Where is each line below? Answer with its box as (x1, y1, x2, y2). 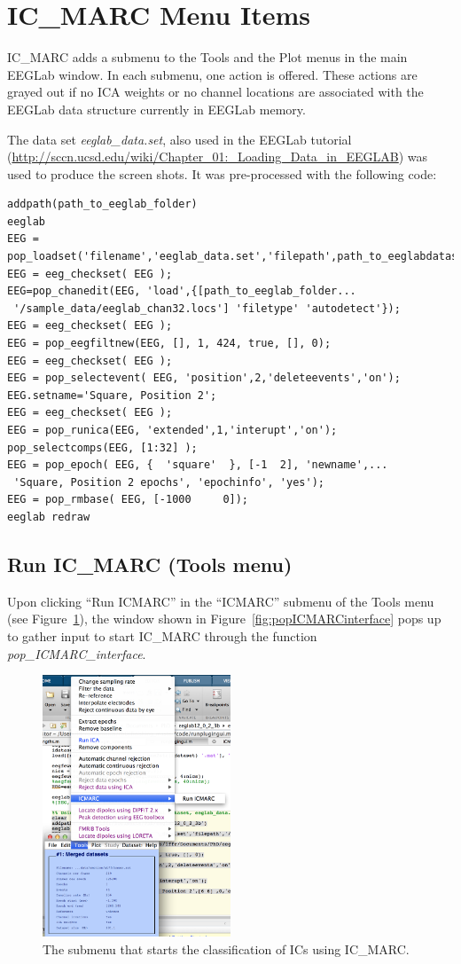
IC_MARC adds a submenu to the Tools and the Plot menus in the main (7, 48, 408, 67)
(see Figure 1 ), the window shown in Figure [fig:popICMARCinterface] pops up (7, 609, 441, 628)
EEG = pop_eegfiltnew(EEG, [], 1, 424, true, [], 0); (7, 337, 332, 350)
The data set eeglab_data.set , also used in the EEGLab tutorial (7, 129, 352, 148)
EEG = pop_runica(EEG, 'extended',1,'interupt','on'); (7, 424, 338, 436)
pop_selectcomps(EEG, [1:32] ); (7, 441, 198, 454)
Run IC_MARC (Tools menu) (7, 550, 293, 577)
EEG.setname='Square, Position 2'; (7, 388, 217, 402)
